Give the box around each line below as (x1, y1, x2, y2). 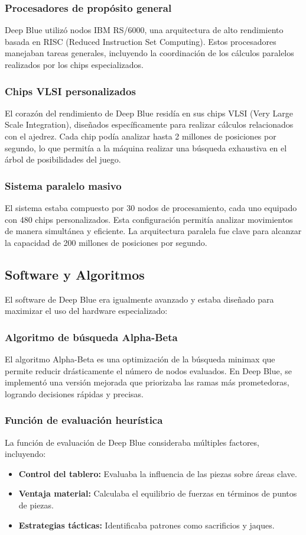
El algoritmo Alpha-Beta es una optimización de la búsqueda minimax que (5, 352, 275, 365)
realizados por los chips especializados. (5, 59, 144, 70)
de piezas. (18, 498, 54, 511)
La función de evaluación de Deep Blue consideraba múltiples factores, (5, 436, 259, 448)
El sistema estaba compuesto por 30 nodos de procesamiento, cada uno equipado (5, 202, 297, 213)
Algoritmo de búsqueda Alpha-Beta (5, 329, 178, 344)
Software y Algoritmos (5, 265, 145, 283)
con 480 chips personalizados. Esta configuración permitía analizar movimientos (5, 213, 293, 225)
